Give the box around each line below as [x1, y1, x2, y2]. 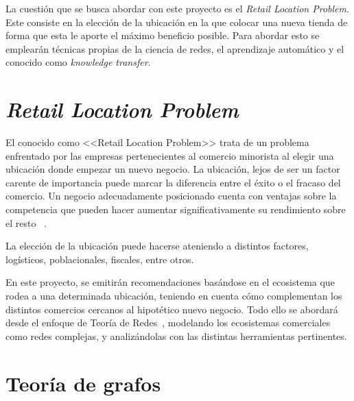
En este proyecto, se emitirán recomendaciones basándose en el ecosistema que [5, 275, 335, 289]
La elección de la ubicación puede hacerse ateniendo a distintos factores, [5, 239, 309, 253]
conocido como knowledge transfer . [5, 55, 151, 69]
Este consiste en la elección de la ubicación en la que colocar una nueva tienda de [5, 14, 348, 29]
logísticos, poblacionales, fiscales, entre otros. [5, 252, 194, 266]
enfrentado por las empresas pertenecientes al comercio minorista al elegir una [5, 148, 334, 162]
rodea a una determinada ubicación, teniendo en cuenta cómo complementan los [5, 289, 342, 303]
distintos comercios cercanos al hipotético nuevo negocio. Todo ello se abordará [5, 302, 338, 316]
